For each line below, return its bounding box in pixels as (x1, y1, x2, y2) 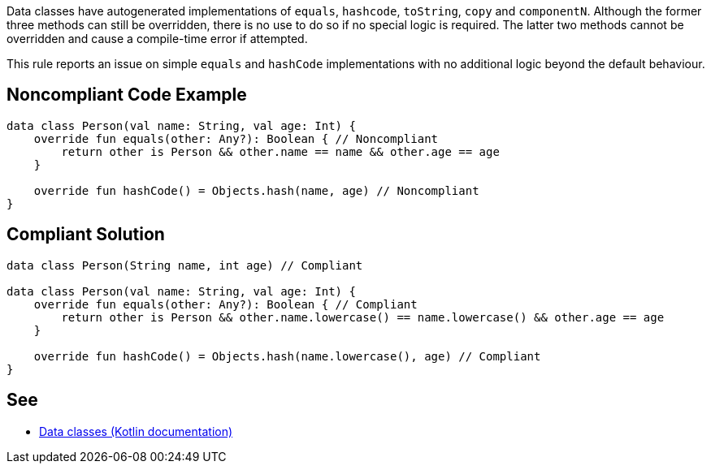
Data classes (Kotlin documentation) (39, 424, 233, 438)
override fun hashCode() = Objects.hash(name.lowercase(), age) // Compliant (33, 349, 541, 363)
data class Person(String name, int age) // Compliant (7, 258, 363, 272)
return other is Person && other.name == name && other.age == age (61, 144, 500, 158)
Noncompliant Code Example (7, 84, 247, 106)
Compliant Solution (7, 224, 165, 245)
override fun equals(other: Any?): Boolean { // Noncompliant (33, 132, 439, 145)
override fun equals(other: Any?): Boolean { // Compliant (33, 297, 418, 311)
